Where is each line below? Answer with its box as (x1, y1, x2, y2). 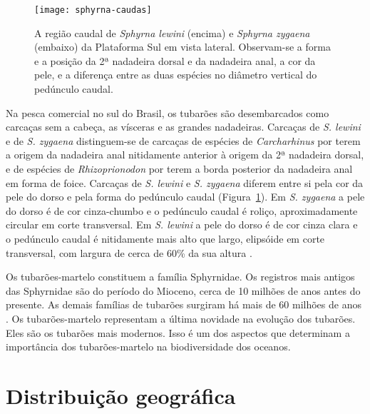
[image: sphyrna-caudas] (34, 5, 152, 15)
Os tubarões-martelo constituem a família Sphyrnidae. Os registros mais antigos (6, 269, 355, 284)
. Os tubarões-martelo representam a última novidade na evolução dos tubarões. (6, 310, 356, 325)
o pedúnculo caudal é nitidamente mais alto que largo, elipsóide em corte (6, 231, 325, 246)
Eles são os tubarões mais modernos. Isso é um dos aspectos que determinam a (6, 325, 350, 340)
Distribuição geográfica (6, 380, 236, 410)
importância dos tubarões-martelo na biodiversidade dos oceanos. (6, 339, 291, 354)
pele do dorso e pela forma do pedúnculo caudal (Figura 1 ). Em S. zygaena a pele (6, 189, 365, 204)
